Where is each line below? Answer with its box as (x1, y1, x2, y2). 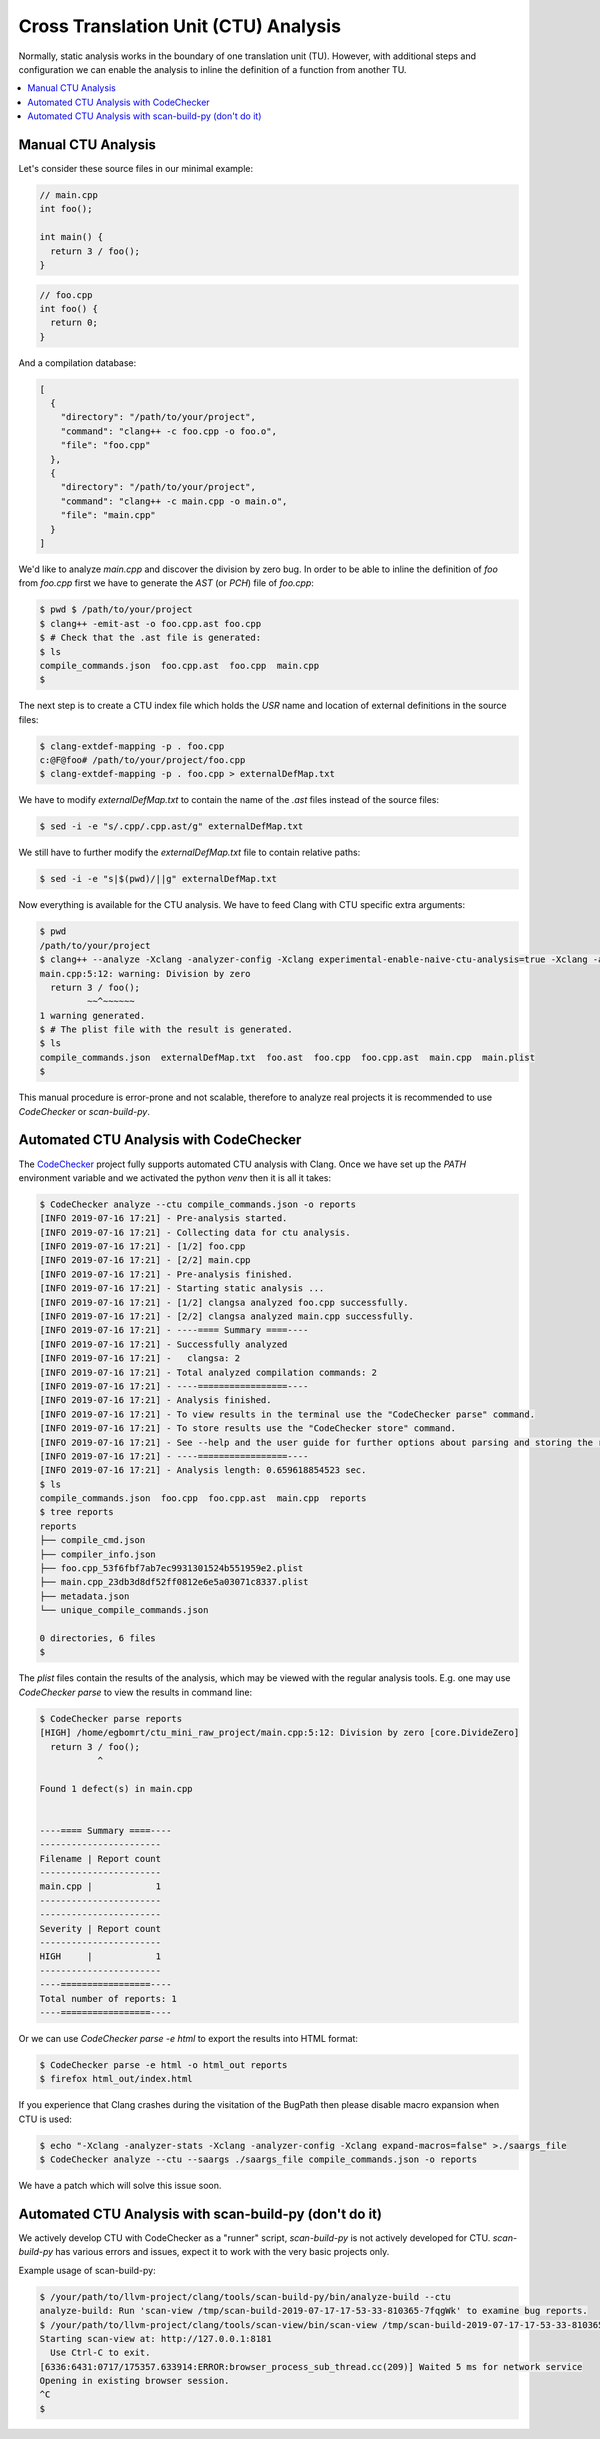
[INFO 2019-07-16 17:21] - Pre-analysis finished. (39, 1268, 294, 1280)
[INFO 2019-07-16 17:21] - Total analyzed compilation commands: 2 (39, 1366, 378, 1378)
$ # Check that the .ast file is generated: (39, 632, 262, 644)
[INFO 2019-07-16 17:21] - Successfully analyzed (39, 1338, 288, 1350)
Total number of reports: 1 (39, 1993, 177, 2004)
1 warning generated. (39, 1010, 146, 1021)
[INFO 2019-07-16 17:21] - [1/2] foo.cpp (39, 1241, 246, 1252)
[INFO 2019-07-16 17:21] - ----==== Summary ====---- (39, 1325, 309, 1336)
